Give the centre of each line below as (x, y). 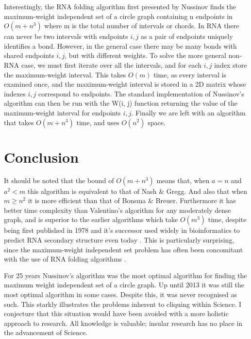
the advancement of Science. (46, 332)
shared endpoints (29, 55)
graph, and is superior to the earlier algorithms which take (91, 219)
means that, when (183, 180)
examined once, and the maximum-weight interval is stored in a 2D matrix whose (125, 84)
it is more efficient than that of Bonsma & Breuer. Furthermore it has (132, 200)
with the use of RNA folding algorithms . (65, 259)
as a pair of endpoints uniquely (187, 36)
